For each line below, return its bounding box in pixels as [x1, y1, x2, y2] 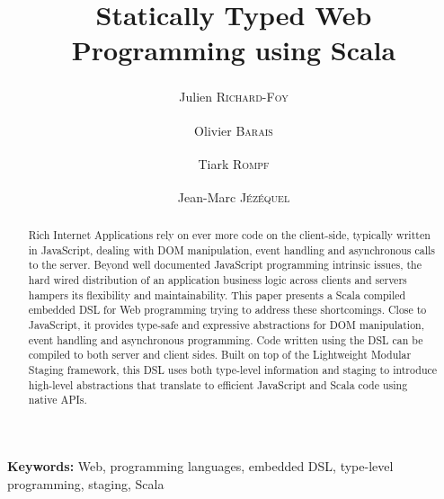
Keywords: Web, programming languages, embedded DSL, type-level [7, 456, 394, 475]
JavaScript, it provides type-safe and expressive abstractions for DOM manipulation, [28, 317, 425, 333]
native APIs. [28, 392, 87, 407]
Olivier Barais [194, 120, 273, 139]
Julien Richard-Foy [179, 86, 289, 105]
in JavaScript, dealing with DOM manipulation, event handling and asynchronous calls [28, 242, 435, 257]
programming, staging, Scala [7, 474, 164, 493]
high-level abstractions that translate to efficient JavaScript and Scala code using [28, 377, 408, 392]
